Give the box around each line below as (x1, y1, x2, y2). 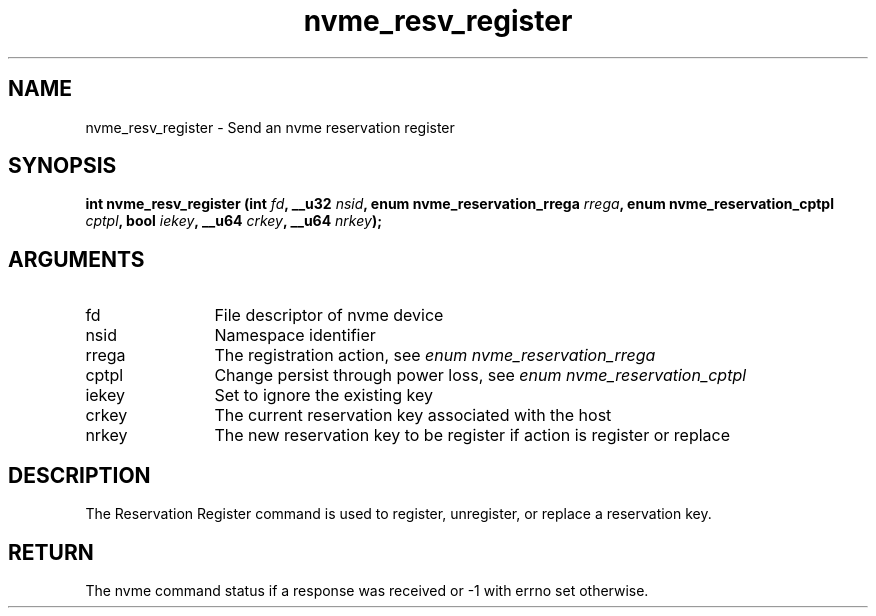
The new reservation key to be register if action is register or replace (214, 425, 731, 446)
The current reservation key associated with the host (214, 405, 612, 426)
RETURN (8, 539, 94, 565)
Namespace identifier (214, 325, 376, 346)
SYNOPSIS (8, 153, 117, 179)
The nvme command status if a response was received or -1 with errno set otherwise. (85, 581, 649, 599)
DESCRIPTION (8, 462, 151, 488)
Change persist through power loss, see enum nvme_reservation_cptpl (214, 365, 747, 386)
